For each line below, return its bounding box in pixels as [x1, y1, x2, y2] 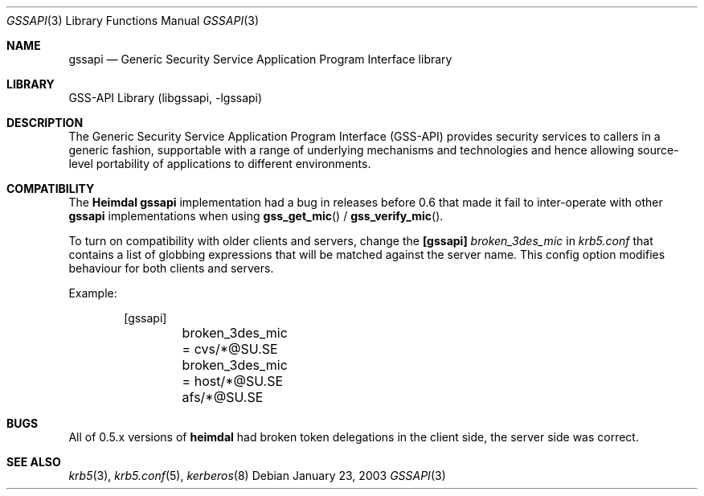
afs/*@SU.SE [182, 389, 264, 405]
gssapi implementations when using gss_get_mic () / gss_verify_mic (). [68, 209, 444, 223]
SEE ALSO [6, 455, 61, 469]
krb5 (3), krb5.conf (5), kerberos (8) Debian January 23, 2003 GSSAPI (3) [68, 469, 446, 482]
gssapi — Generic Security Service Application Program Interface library [68, 52, 452, 66]
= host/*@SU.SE [182, 373, 284, 389]
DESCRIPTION [6, 116, 84, 129]
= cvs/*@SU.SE [182, 341, 278, 357]
